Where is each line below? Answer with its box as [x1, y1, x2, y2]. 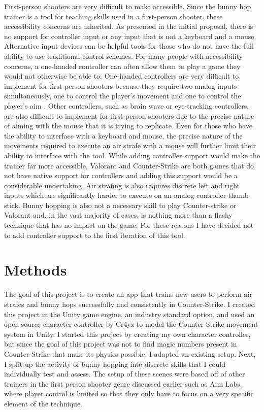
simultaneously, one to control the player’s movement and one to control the [4, 90, 241, 101]
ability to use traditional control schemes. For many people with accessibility [4, 50, 243, 61]
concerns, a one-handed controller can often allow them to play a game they [4, 60, 241, 71]
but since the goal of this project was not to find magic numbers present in [4, 338, 237, 349]
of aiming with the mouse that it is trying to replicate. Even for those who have [4, 120, 252, 131]
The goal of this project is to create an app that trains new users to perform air [4, 289, 252, 299]
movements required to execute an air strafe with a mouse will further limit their [4, 140, 256, 151]
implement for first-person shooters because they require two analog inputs [4, 80, 237, 91]
